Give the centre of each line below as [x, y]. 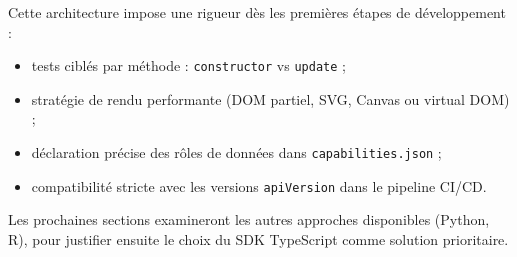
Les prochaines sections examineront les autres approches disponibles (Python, [249, 219]
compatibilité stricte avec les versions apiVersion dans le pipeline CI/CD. [259, 185]
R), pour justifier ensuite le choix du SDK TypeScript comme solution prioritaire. [258, 238]
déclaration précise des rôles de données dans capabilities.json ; [236, 152]
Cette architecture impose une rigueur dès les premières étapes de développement [257, 12]
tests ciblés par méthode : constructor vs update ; [188, 65]
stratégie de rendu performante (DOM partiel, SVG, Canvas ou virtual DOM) [270, 98]
